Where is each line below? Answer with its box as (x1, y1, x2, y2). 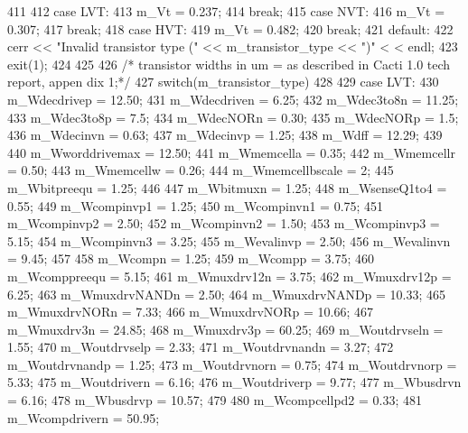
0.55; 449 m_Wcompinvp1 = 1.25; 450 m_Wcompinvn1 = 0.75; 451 (7, 196, 384, 215)
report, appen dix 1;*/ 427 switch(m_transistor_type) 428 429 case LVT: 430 (7, 72, 439, 91)
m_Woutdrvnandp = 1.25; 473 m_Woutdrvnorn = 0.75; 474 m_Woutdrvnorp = (7, 355, 457, 373)
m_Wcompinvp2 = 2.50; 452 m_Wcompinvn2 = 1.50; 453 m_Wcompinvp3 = (7, 214, 440, 233)
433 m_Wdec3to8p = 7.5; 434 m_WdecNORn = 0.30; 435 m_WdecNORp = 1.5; (7, 107, 459, 126)
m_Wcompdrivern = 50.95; (7, 408, 160, 427)
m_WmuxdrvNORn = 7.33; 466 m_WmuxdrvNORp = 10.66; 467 (7, 302, 373, 321)
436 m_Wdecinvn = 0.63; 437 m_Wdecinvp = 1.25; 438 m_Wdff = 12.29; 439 (7, 125, 443, 144)
